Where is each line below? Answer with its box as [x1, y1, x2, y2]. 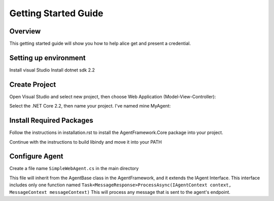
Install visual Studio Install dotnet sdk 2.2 [9, 66, 95, 73]
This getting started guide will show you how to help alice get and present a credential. [9, 41, 191, 47]
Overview [9, 27, 41, 36]
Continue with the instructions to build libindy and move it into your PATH [9, 139, 162, 145]
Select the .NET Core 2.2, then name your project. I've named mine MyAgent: [9, 103, 171, 109]
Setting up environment [9, 53, 86, 62]
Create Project [9, 80, 56, 89]
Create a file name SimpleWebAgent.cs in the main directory [9, 165, 139, 172]
